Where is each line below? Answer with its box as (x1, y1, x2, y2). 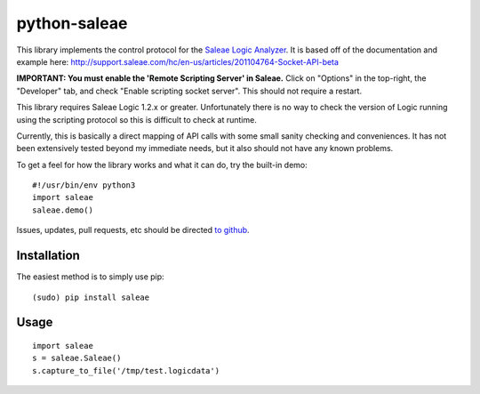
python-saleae (16, 13, 128, 33)
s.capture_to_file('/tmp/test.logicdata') (32, 366, 220, 375)
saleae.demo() (32, 205, 93, 215)
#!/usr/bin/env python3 (32, 181, 136, 190)
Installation (16, 248, 80, 263)
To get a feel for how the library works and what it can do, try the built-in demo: (16, 159, 308, 170)
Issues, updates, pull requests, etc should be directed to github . (16, 225, 250, 236)
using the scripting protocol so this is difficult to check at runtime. (16, 114, 257, 125)
